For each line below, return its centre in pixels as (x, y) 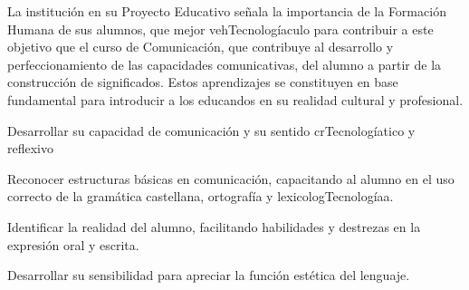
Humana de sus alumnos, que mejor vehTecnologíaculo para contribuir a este (220, 29)
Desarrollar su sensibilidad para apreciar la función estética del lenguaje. (209, 275)
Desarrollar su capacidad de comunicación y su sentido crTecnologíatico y (211, 130)
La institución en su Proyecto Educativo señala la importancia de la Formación (227, 11)
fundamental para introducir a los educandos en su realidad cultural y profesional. (235, 99)
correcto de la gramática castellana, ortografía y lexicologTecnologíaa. (201, 196)
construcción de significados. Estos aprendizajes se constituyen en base (203, 82)
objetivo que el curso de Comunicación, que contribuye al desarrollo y (201, 47)
